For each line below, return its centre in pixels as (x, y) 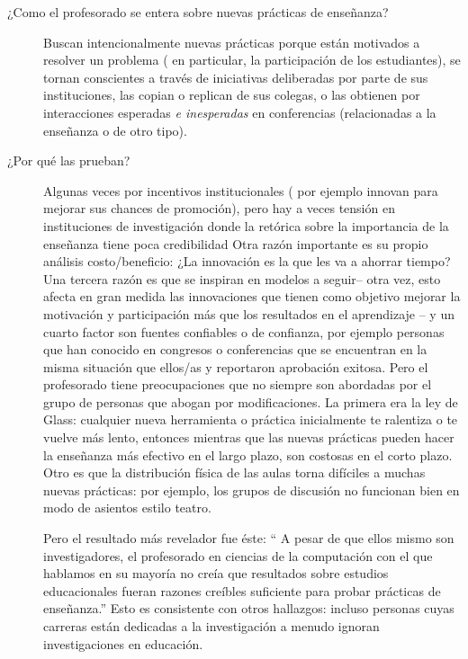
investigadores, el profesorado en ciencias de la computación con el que (238, 555)
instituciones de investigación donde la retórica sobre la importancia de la (246, 225)
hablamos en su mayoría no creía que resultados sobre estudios (216, 573)
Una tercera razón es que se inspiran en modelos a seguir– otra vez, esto (242, 278)
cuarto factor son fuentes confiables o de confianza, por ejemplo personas (244, 331)
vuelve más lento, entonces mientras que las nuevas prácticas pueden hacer (249, 437)
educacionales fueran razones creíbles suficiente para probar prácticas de (242, 590)
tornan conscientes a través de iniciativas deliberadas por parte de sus (236, 77)
